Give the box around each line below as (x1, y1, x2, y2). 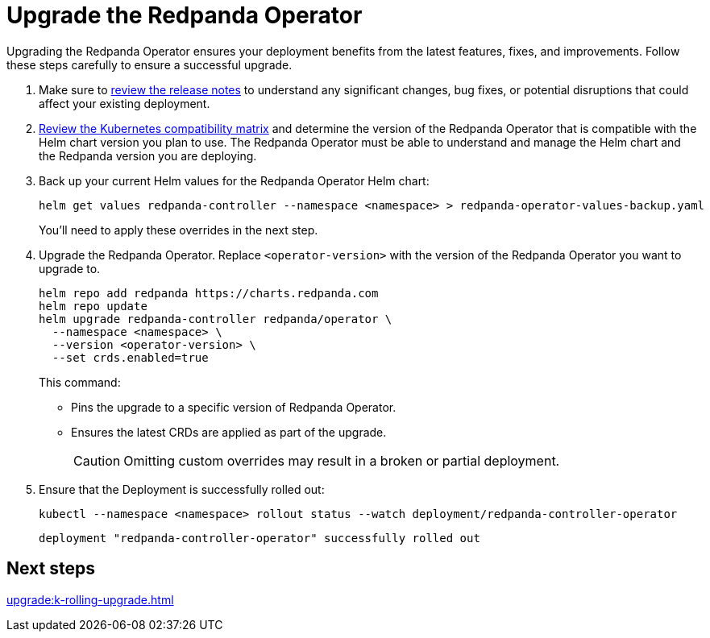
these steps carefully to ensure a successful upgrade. (6, 57, 293, 72)
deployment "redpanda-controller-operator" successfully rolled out (39, 531, 480, 545)
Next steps (6, 558, 95, 579)
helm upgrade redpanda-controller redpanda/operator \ (39, 312, 392, 325)
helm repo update (39, 299, 147, 313)
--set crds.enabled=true (52, 350, 209, 364)
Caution (73, 452, 121, 469)
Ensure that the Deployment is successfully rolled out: (39, 482, 325, 496)
